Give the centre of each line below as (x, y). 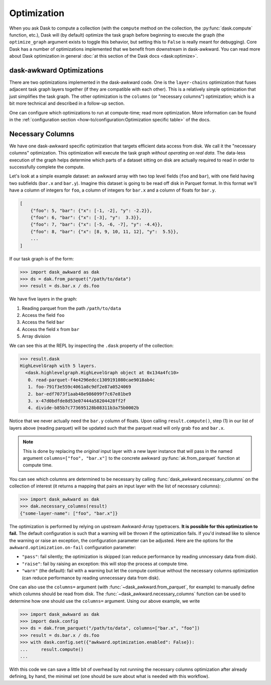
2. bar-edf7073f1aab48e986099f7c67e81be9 (80, 394)
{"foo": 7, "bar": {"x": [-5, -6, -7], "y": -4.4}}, (97, 225)
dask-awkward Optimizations (56, 70)
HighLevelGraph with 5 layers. (58, 366)
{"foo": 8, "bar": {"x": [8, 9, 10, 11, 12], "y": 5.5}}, (105, 231)
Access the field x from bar (51, 329)
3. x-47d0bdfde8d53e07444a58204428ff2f (77, 401)
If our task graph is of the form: (41, 259)
